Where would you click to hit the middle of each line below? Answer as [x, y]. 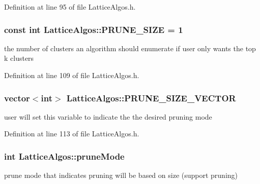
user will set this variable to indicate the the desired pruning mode [108, 116]
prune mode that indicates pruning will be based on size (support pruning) [121, 175]
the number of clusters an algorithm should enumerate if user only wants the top [130, 48]
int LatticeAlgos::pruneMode [64, 156]
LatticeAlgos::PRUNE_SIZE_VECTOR [151, 98]
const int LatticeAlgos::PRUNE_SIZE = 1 [94, 29]
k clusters [19, 58]
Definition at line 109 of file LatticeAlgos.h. [72, 75]
